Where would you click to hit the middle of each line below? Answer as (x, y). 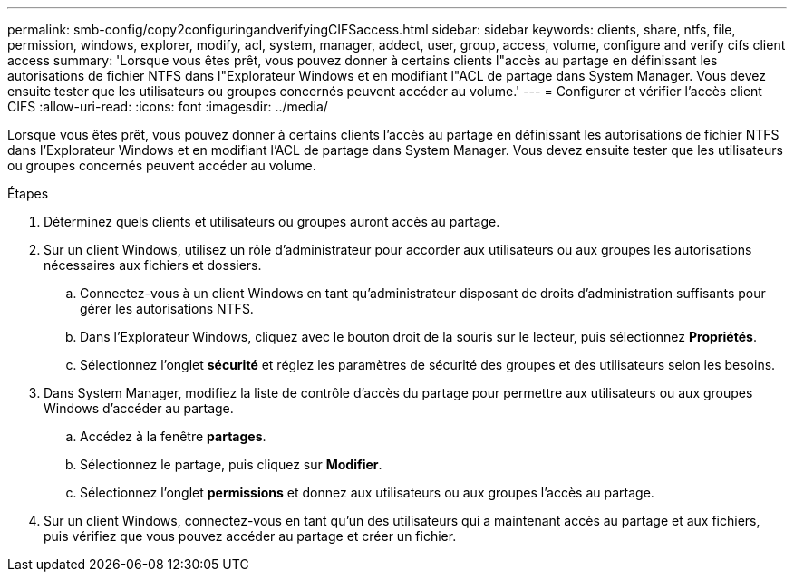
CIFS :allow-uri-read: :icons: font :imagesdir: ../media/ (168, 106)
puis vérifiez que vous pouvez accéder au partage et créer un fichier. (250, 536)
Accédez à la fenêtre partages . (173, 436)
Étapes (28, 193)
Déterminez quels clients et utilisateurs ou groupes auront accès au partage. (272, 222)
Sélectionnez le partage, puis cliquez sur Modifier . (231, 464)
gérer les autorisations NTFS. (167, 309)
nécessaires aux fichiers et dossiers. (153, 265)
